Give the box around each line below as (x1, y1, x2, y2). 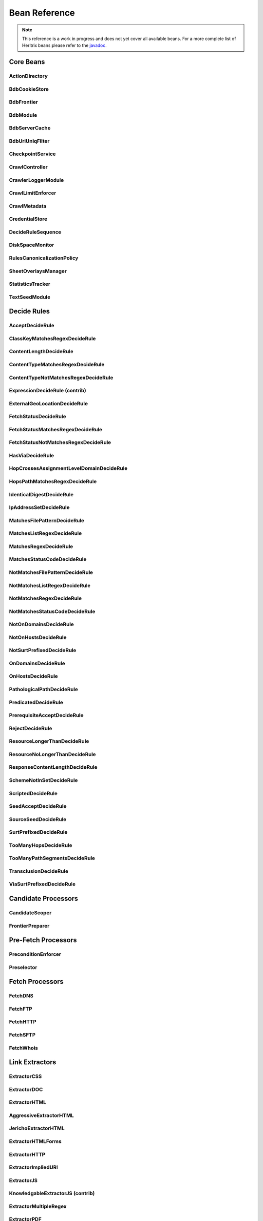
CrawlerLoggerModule (9, 176, 64, 183)
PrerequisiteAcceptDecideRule (9, 712, 84, 719)
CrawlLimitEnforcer (9, 189, 56, 196)
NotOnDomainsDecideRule (9, 621, 74, 628)
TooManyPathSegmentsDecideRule (9, 855, 95, 862)
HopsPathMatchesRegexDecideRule (9, 478, 97, 484)
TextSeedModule (9, 294, 51, 300)
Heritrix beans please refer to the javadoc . (22, 42, 107, 48)
